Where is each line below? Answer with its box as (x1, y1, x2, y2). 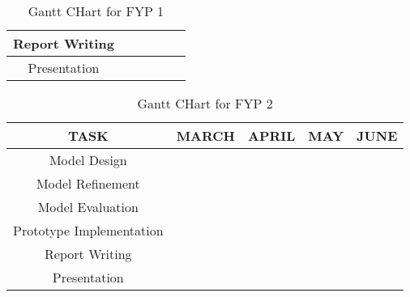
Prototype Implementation (13, 221, 164, 240)
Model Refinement (36, 174, 140, 193)
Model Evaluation (37, 197, 139, 216)
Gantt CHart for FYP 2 (137, 94, 273, 112)
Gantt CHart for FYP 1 (28, 2, 164, 20)
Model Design (49, 151, 127, 169)
